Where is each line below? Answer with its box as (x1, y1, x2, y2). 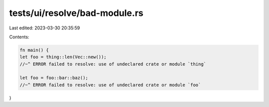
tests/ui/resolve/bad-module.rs (9, 7, 144, 18)
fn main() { (19, 47, 49, 53)
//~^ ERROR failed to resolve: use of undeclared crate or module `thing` (19, 61, 207, 67)
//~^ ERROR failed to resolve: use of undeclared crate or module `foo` (19, 82, 201, 88)
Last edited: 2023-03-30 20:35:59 (9, 25, 80, 31)
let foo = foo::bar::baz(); (19, 75, 88, 81)
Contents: (9, 34, 29, 40)
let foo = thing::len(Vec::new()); (19, 54, 107, 60)
